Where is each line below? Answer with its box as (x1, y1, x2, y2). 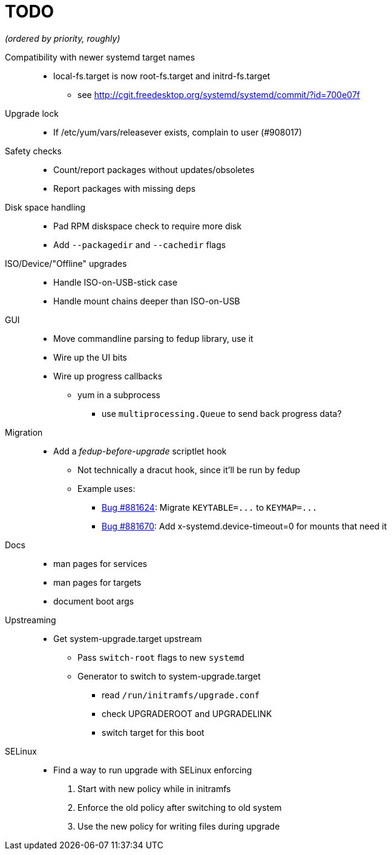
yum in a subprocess (77, 389, 160, 400)
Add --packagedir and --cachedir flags (53, 239, 226, 250)
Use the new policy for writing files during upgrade (77, 821, 280, 831)
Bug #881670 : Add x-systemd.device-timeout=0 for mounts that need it (102, 520, 387, 531)
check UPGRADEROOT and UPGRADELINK (102, 708, 272, 719)
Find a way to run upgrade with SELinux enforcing (53, 764, 252, 775)
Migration (5, 427, 43, 437)
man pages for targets (53, 577, 142, 588)
